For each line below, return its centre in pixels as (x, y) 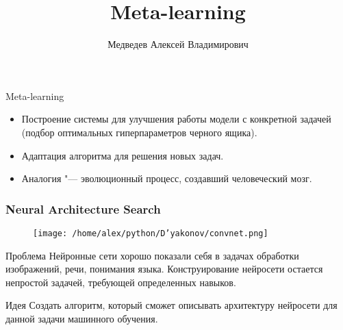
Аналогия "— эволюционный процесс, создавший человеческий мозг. (167, 178)
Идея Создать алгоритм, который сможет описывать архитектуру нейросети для (171, 305)
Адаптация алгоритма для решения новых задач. (123, 155)
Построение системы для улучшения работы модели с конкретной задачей (176, 119)
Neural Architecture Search (83, 208)
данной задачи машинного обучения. (82, 318)
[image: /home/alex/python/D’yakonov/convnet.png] (151, 233)
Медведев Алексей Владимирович (178, 44)
